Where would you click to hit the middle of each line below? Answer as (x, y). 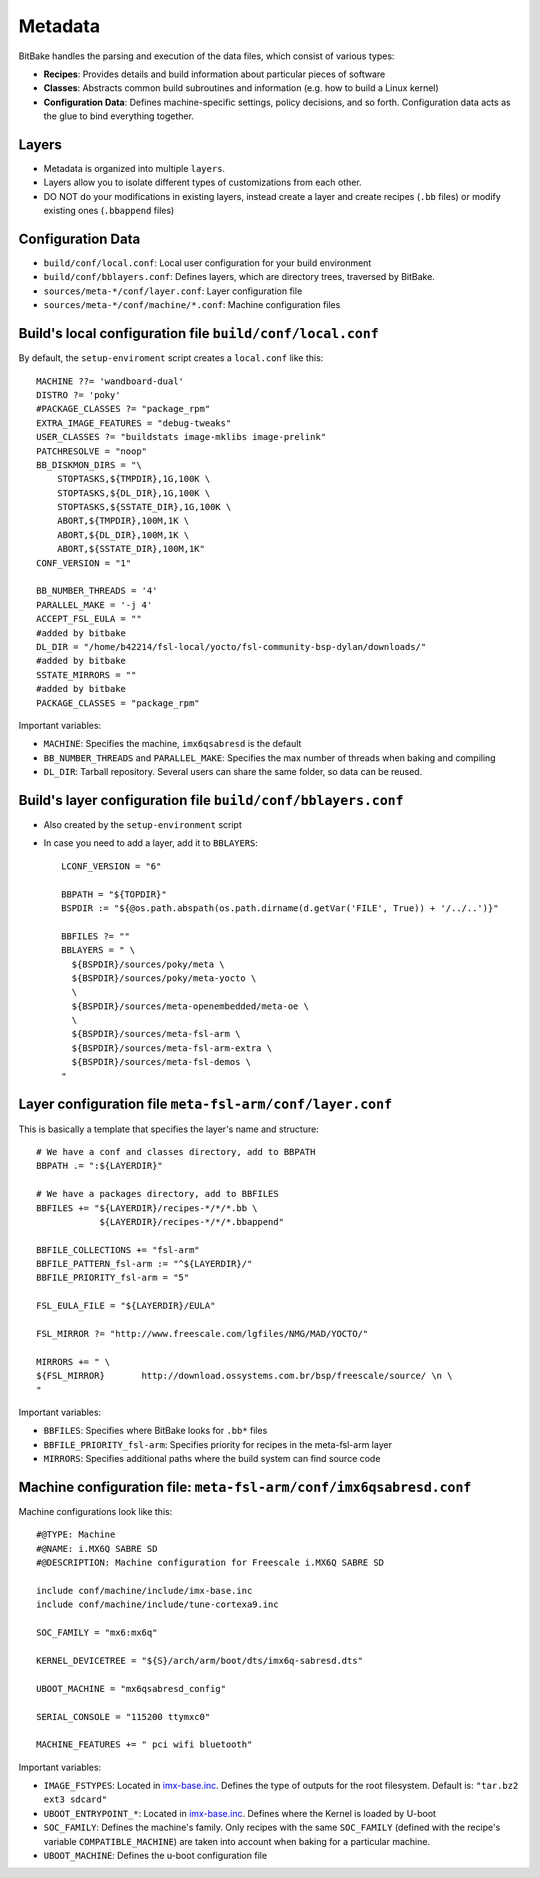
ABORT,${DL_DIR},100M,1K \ (123, 534)
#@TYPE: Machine (76, 1534)
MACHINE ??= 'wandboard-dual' (110, 381)
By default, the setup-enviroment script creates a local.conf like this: (171, 358)
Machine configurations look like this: (95, 1512)
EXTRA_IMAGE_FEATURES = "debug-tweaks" (134, 423)
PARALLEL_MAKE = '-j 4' (94, 604)
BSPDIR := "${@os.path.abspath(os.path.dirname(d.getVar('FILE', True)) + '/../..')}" (280, 908)
